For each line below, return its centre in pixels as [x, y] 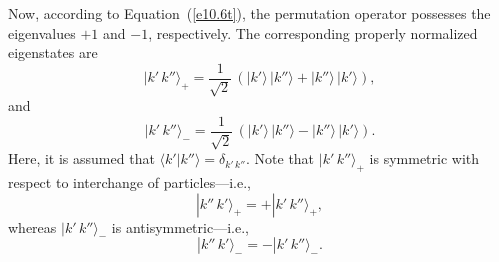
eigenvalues [42, 32]
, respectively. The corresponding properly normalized [313, 32]
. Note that [280, 158]
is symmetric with [424, 158]
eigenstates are [53, 52]
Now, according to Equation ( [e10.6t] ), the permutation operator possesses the [249, 13]
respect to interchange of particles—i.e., [129, 182]
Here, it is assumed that [81, 158]
